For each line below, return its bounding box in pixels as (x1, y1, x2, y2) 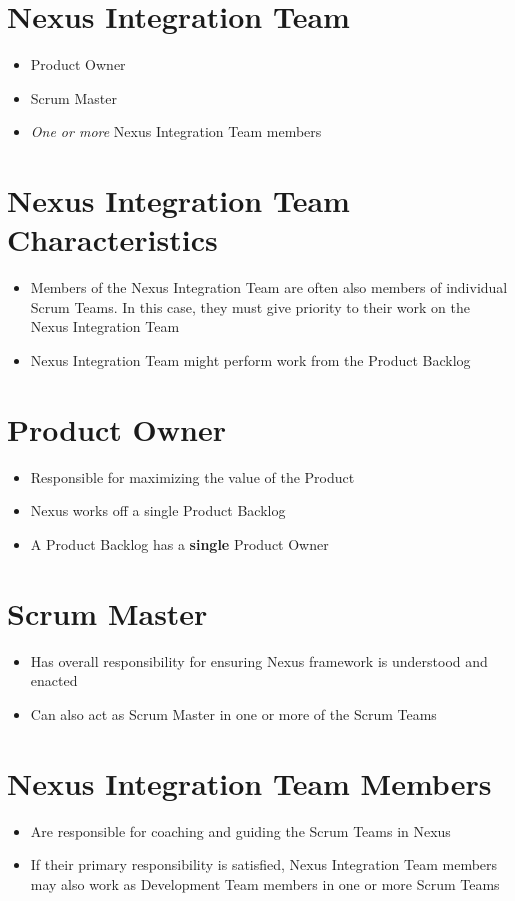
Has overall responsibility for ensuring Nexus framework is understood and (30, 650, 488, 671)
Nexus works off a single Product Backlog (30, 500, 286, 521)
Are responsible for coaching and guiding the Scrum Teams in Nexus (30, 820, 451, 841)
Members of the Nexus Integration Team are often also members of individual (30, 277, 508, 298)
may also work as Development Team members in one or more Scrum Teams (30, 873, 500, 894)
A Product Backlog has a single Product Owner (30, 533, 329, 554)
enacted (30, 670, 78, 691)
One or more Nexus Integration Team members (30, 121, 322, 142)
